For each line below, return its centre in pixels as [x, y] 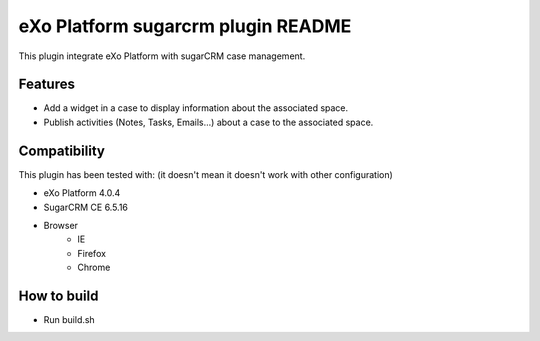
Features [46, 84]
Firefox [92, 253]
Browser [61, 225]
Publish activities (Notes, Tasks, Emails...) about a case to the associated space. [208, 122]
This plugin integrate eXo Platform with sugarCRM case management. [162, 56]
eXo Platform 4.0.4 [82, 193]
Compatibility [61, 150]
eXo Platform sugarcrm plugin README [185, 26]
